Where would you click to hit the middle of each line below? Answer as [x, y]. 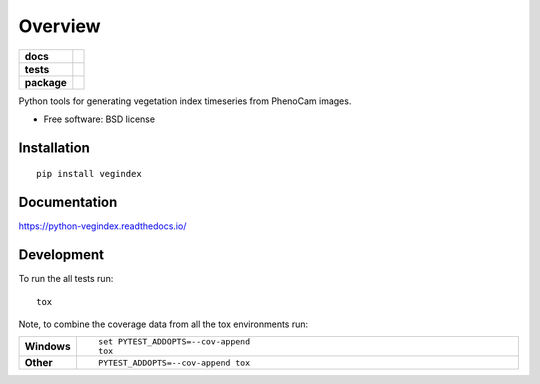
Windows [47, 347]
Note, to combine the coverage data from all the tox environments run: [163, 324]
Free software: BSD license [99, 119]
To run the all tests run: [66, 279]
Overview [59, 26]
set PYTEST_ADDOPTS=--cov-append [174, 341]
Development [61, 255]
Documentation [68, 202]
